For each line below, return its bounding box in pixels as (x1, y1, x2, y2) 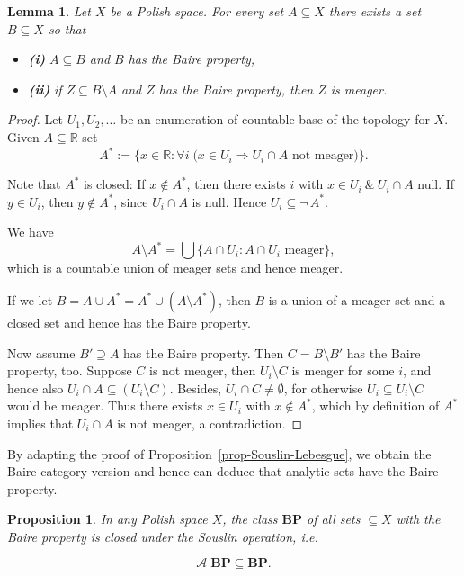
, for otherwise (283, 378, 363, 397)
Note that (7, 175, 61, 193)
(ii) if (28, 79, 62, 98)
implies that (7, 413, 74, 432)
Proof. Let (7, 110, 63, 129)
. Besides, (169, 378, 222, 397)
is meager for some (291, 361, 395, 380)
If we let (7, 290, 53, 309)
